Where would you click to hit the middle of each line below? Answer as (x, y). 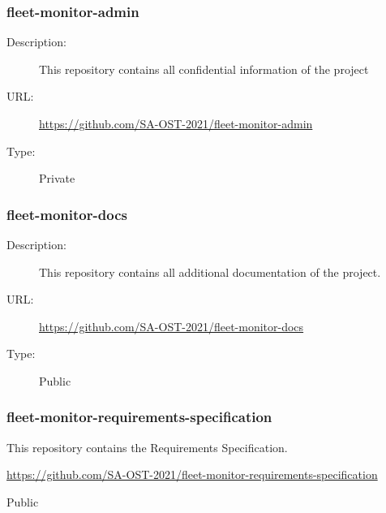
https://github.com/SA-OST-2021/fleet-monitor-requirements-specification (192, 474)
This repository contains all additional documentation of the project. (210, 272)
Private (57, 178)
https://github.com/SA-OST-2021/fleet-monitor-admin (176, 123)
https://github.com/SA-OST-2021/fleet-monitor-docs (172, 326)
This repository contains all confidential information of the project (204, 69)
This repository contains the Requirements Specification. (147, 447)
